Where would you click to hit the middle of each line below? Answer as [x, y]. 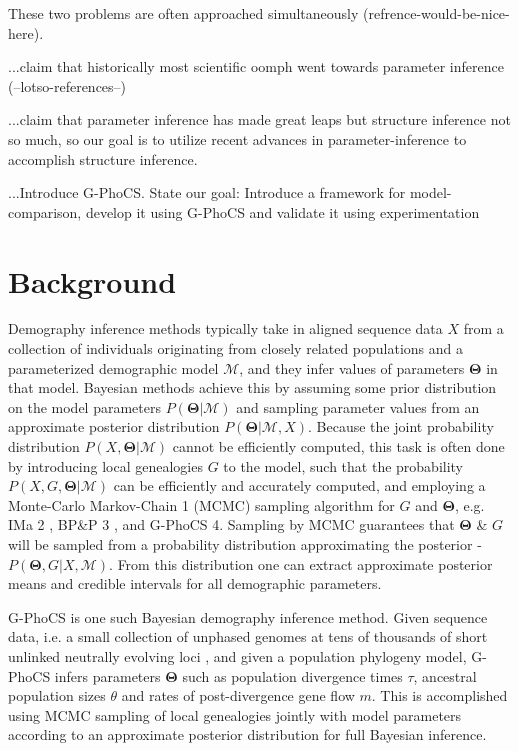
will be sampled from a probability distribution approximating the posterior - [245, 544]
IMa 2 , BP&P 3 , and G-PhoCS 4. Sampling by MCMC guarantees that [231, 524]
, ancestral [445, 675]
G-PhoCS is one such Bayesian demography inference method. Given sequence [248, 616]
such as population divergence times [292, 675]
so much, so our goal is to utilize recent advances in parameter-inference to [237, 138]
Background [92, 280]
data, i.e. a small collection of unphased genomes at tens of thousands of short [248, 636]
